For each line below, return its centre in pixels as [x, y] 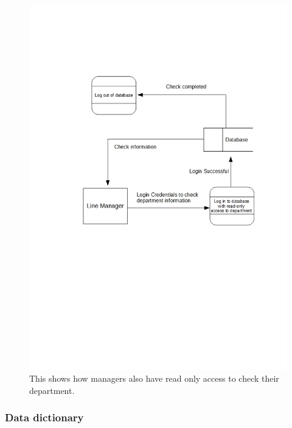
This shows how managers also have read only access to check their [154, 378]
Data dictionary [44, 417]
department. [52, 390]
